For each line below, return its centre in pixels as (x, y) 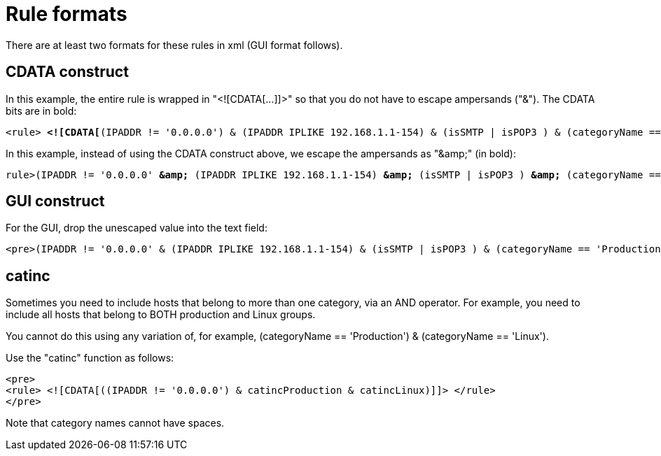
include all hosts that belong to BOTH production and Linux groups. (161, 315)
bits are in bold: (41, 111)
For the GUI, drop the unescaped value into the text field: (137, 228)
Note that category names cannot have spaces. (115, 423)
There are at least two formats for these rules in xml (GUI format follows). (174, 45)
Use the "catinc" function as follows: (90, 358)
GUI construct (55, 201)
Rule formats (67, 14)
